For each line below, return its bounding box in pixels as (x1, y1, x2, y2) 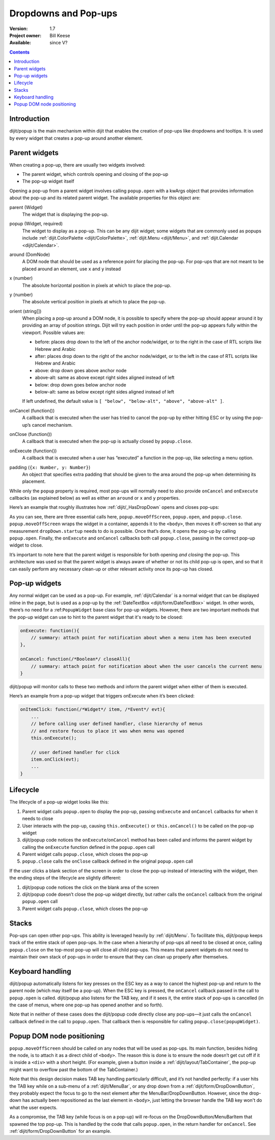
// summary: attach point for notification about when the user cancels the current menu (31, 663, 262, 669)
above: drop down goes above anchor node (35, 367, 127, 373)
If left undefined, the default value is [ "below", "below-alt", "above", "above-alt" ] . (22, 398, 224, 404)
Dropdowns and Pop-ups (9, 8, 118, 19)
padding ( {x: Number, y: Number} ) (9, 464, 91, 470)
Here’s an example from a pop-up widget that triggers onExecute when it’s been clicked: (9, 693, 195, 699)
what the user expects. (9, 1104, 58, 1110)
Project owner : (9, 32, 42, 38)
